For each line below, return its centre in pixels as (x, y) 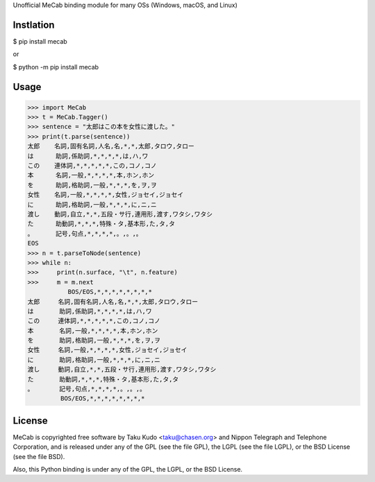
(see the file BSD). (39, 456)
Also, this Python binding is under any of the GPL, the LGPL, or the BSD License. (128, 470)
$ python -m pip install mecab (56, 67)
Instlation (34, 25)
